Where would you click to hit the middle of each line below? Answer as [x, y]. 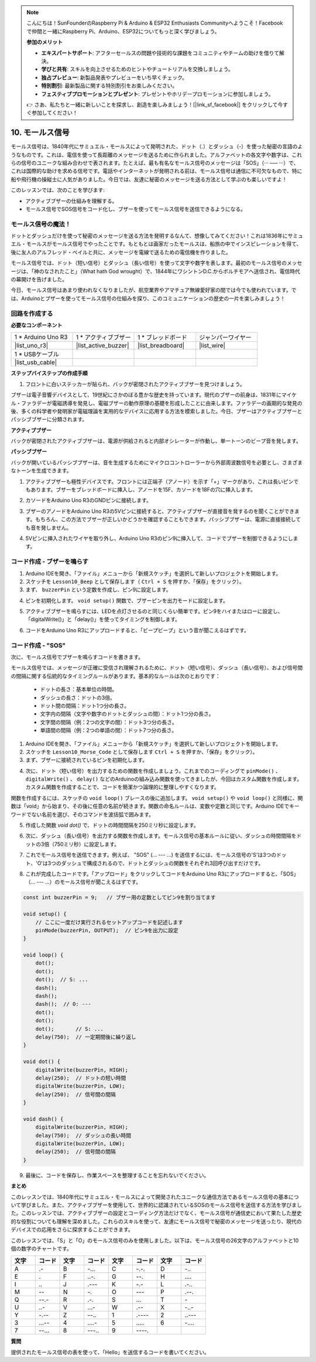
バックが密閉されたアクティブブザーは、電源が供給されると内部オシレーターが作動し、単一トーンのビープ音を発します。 [156, 441]
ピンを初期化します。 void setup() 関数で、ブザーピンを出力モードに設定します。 [127, 600]
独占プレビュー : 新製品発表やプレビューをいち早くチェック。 [114, 77]
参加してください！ [55, 113]
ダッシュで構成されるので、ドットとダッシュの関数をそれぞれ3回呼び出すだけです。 [162, 863]
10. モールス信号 [40, 133]
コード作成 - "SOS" [38, 645]
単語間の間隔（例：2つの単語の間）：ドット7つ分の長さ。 [109, 730]
